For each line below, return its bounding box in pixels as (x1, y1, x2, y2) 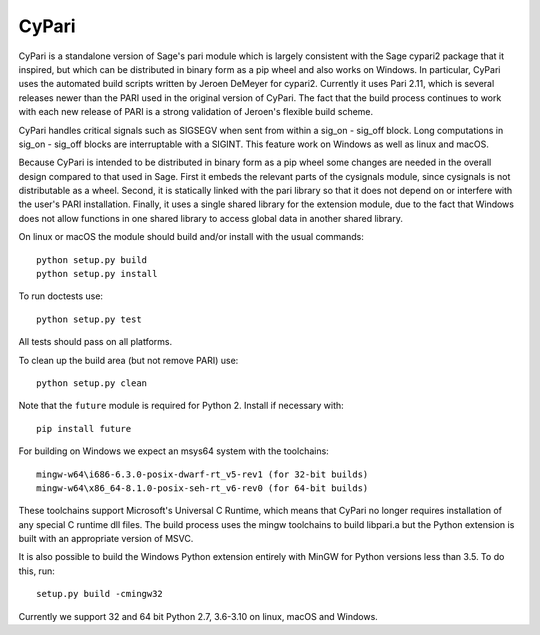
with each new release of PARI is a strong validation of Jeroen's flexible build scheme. (18, 106, 374, 118)
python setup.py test (36, 313, 142, 325)
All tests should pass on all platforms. (18, 336, 173, 348)
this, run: (18, 565, 55, 577)
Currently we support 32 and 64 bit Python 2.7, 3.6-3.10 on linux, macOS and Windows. (18, 610, 379, 622)
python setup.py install (36, 268, 158, 280)
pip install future (36, 423, 132, 434)
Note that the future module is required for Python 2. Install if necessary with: (18, 400, 344, 412)
